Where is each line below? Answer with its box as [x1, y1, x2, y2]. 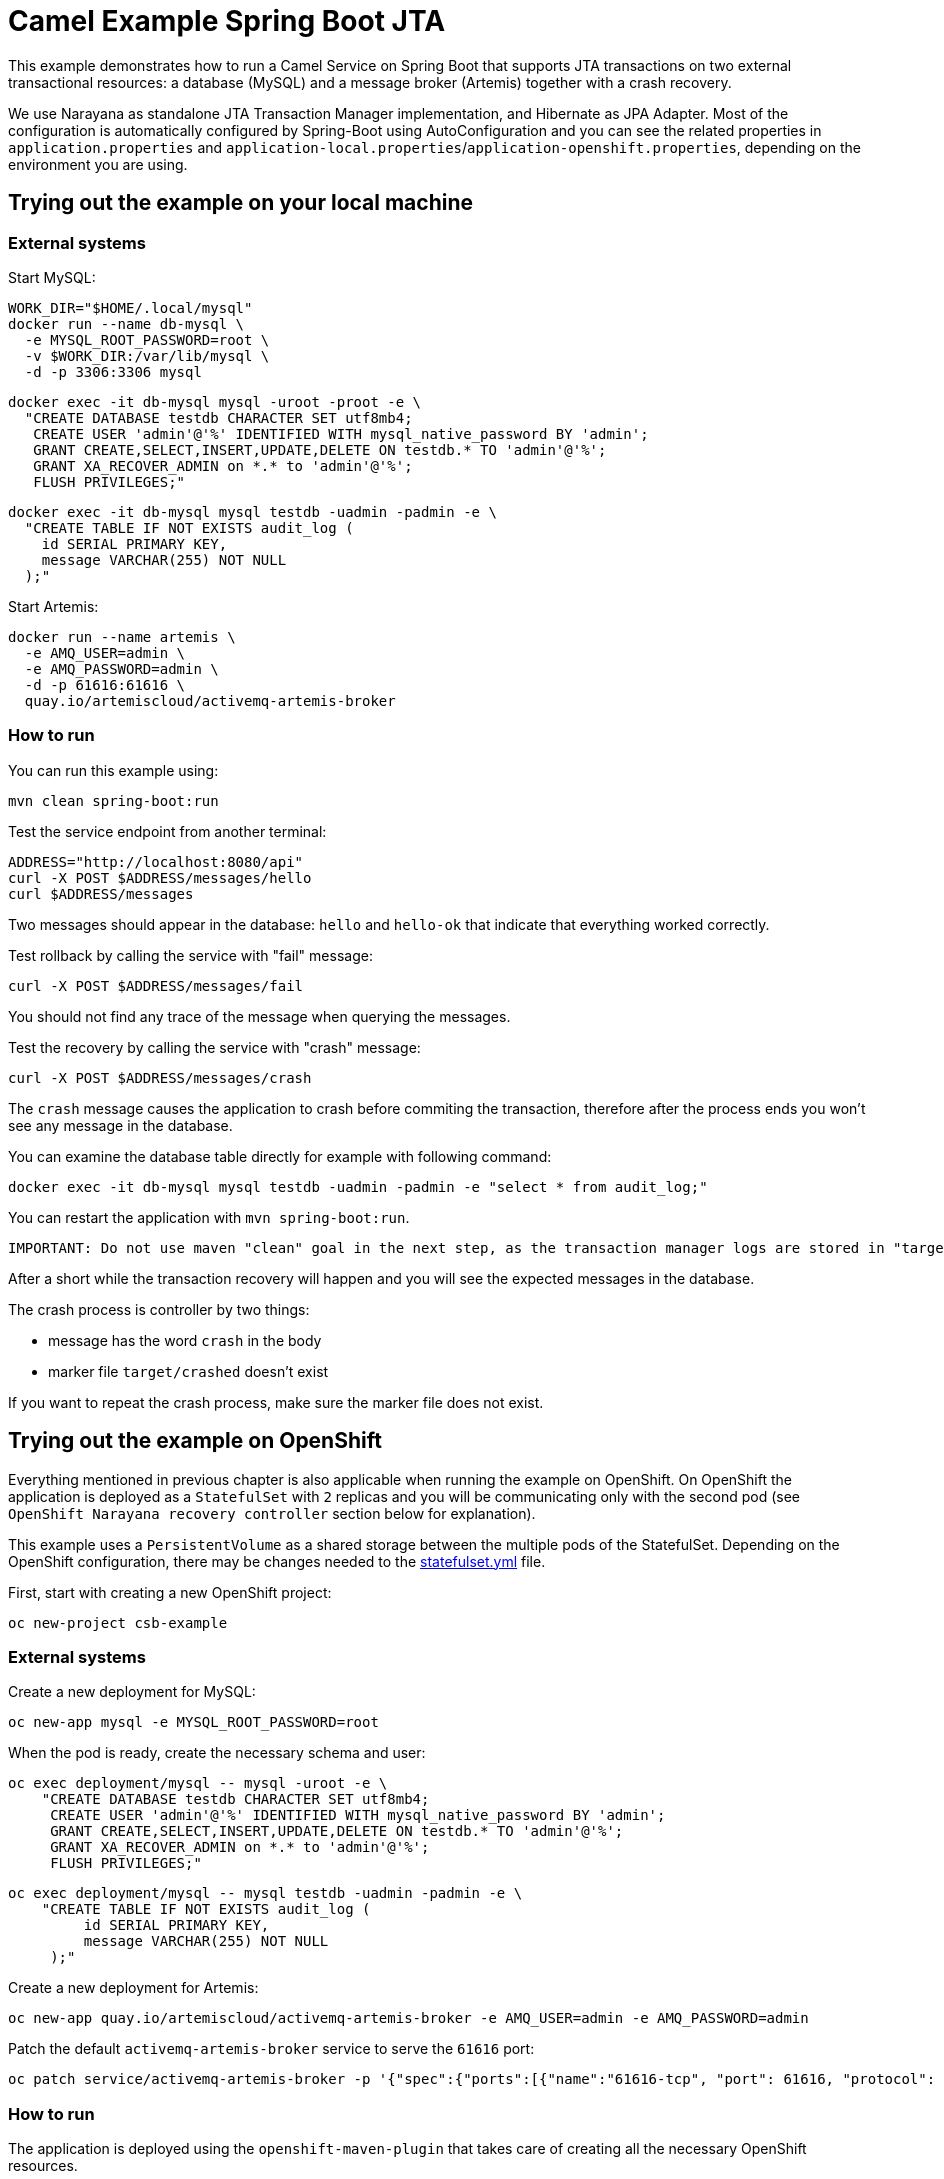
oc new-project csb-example [8, 1614, 228, 1631]
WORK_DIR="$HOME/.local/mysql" [8, 299, 253, 316]
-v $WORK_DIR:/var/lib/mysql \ [24, 347, 270, 364]
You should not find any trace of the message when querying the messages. [8, 1007, 511, 1025]
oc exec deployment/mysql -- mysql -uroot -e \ [8, 1775, 388, 1792]
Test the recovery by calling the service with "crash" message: [8, 1038, 421, 1056]
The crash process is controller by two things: [8, 1300, 310, 1318]
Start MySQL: [8, 268, 96, 286]
